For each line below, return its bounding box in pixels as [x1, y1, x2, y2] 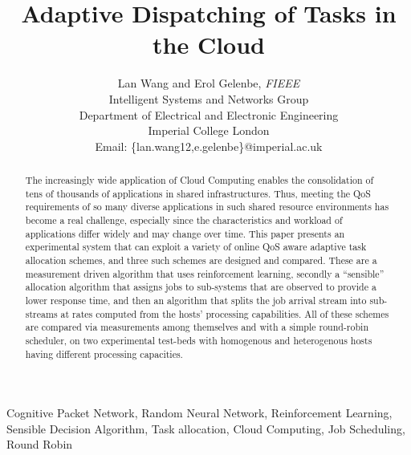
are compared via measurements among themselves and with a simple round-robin [25, 320, 369, 334]
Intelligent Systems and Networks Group [108, 90, 309, 107]
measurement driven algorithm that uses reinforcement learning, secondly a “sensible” [25, 266, 385, 280]
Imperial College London [148, 122, 270, 139]
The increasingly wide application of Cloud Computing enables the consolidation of [25, 173, 374, 187]
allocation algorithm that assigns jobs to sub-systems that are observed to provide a [25, 280, 376, 294]
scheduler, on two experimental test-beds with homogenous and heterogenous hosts [25, 333, 372, 347]
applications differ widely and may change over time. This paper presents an [25, 226, 345, 240]
